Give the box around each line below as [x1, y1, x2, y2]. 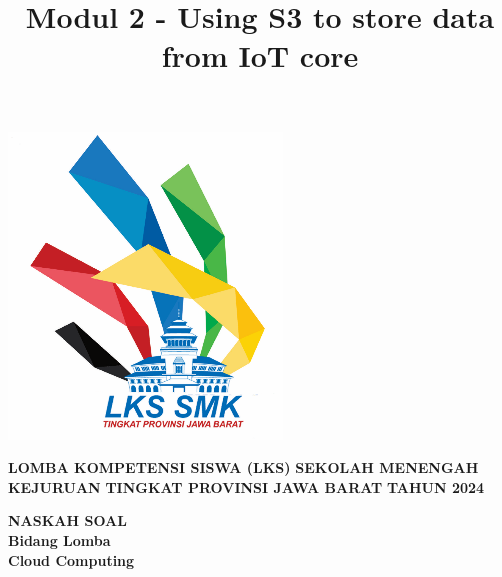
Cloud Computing [8, 549, 135, 570]
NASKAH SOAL [8, 510, 127, 531]
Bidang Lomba [8, 529, 111, 550]
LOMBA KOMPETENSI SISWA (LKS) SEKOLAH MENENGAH [8, 457, 479, 478]
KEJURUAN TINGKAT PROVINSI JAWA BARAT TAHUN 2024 [8, 476, 485, 497]
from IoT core [161, 35, 359, 76]
